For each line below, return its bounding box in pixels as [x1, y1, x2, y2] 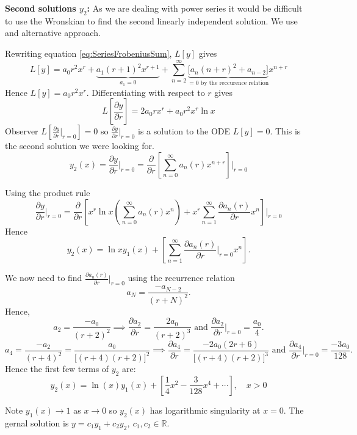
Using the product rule [5, 186, 90, 199]
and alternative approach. [5, 26, 101, 39]
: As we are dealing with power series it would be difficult [87, 2, 303, 14]
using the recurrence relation [128, 271, 235, 284]
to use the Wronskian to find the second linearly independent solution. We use [5, 14, 298, 27]
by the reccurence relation [200, 80, 269, 87]
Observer [5, 125, 38, 137]
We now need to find [5, 271, 82, 284]
